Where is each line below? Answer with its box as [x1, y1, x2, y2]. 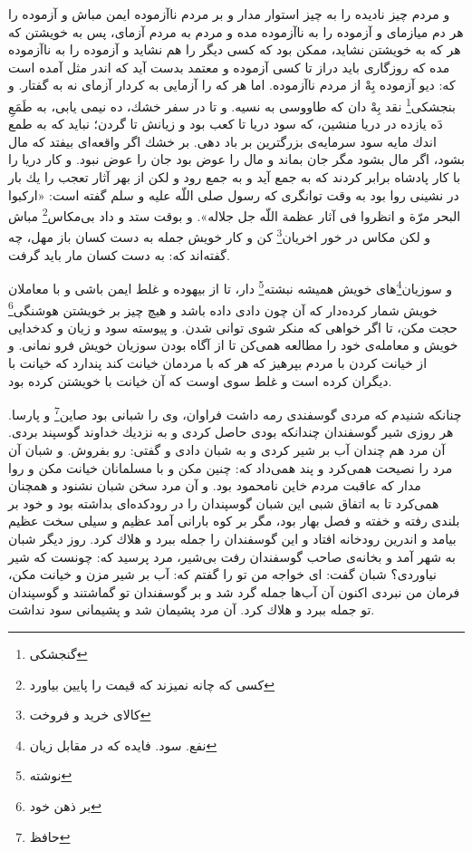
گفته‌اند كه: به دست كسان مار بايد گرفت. [8, 245, 230, 264]
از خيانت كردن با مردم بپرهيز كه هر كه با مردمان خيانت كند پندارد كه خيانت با [8, 353, 428, 372]
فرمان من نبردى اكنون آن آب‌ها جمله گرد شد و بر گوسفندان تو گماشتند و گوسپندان [8, 582, 460, 601]
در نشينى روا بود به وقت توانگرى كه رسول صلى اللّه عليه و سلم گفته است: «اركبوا [8, 185, 459, 204]
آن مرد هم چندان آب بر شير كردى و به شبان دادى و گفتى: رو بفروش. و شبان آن [8, 440, 446, 459]
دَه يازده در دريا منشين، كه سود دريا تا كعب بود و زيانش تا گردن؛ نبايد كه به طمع [8, 114, 443, 133]
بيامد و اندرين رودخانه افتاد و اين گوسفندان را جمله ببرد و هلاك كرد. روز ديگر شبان [8, 528, 457, 547]
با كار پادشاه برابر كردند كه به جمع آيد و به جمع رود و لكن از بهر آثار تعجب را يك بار [8, 168, 461, 186]
